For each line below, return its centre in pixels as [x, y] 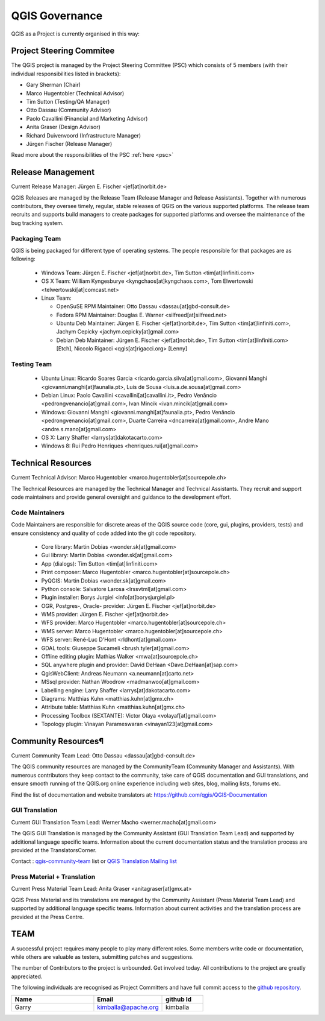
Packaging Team [36, 238]
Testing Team [32, 364]
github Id [179, 999]
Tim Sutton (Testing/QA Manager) [68, 102]
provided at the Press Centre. [48, 917]
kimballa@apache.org [128, 1007]
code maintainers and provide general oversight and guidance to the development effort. [121, 497]
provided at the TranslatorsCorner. [54, 850]
